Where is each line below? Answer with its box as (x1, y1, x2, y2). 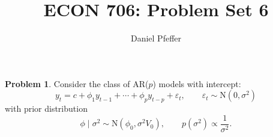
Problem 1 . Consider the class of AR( (5, 77, 149, 90)
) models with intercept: (152, 77, 241, 90)
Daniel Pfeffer (130, 32, 182, 44)
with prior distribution (5, 102, 88, 115)
